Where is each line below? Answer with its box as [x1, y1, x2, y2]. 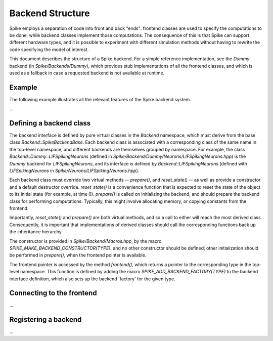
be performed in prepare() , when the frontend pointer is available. [9, 252, 147, 258]
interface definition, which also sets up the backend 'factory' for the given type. [9, 276, 175, 282]
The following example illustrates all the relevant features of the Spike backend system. [9, 96, 192, 102]
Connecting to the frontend [9, 289, 97, 297]
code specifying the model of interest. [9, 46, 89, 53]
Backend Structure [9, 8, 90, 19]
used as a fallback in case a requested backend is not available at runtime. [9, 70, 165, 76]
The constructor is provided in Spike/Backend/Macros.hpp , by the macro [9, 238, 162, 244]
